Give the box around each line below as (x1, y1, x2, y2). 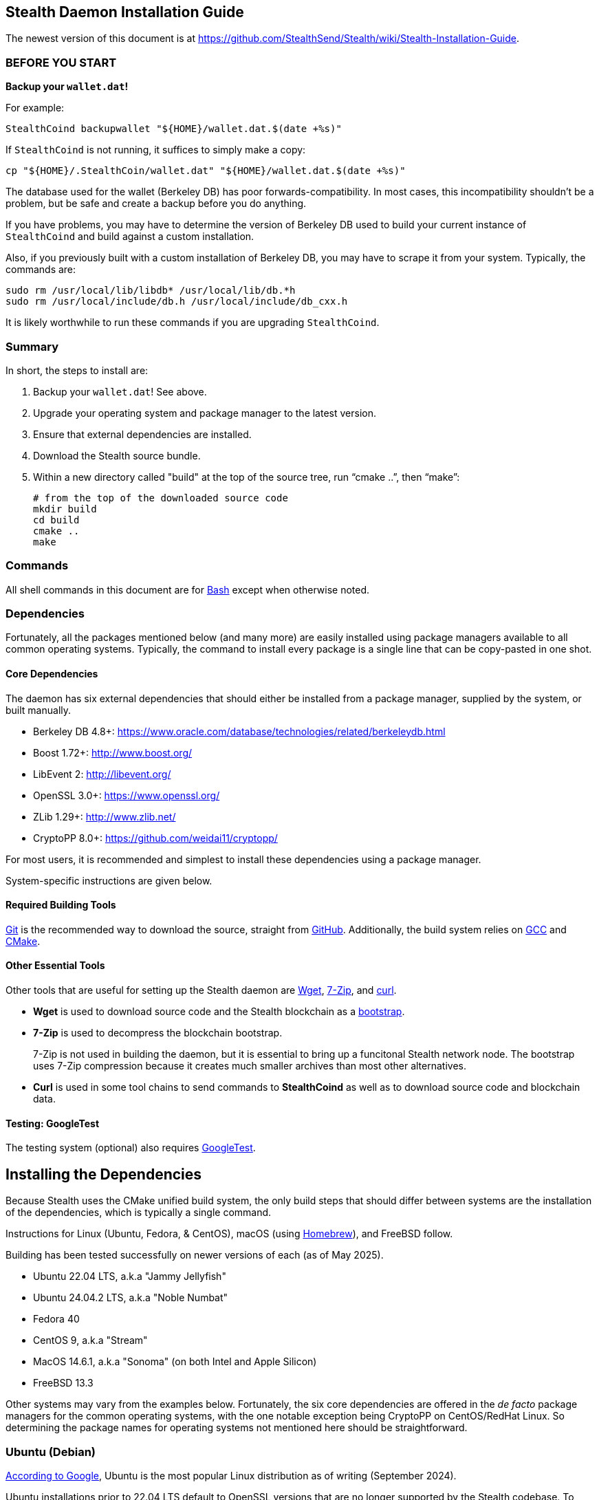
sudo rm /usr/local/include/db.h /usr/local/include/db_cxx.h (6, 296, 348, 307)
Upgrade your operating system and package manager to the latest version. (33, 406, 376, 419)
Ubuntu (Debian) (6, 1444, 96, 1459)
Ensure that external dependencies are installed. (33, 428, 252, 440)
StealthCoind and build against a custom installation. (6, 230, 254, 243)
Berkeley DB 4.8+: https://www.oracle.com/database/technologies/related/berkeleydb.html (33, 725, 446, 737)
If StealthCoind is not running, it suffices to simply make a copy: (6, 144, 306, 156)
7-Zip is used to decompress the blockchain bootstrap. (33, 1027, 283, 1039)
